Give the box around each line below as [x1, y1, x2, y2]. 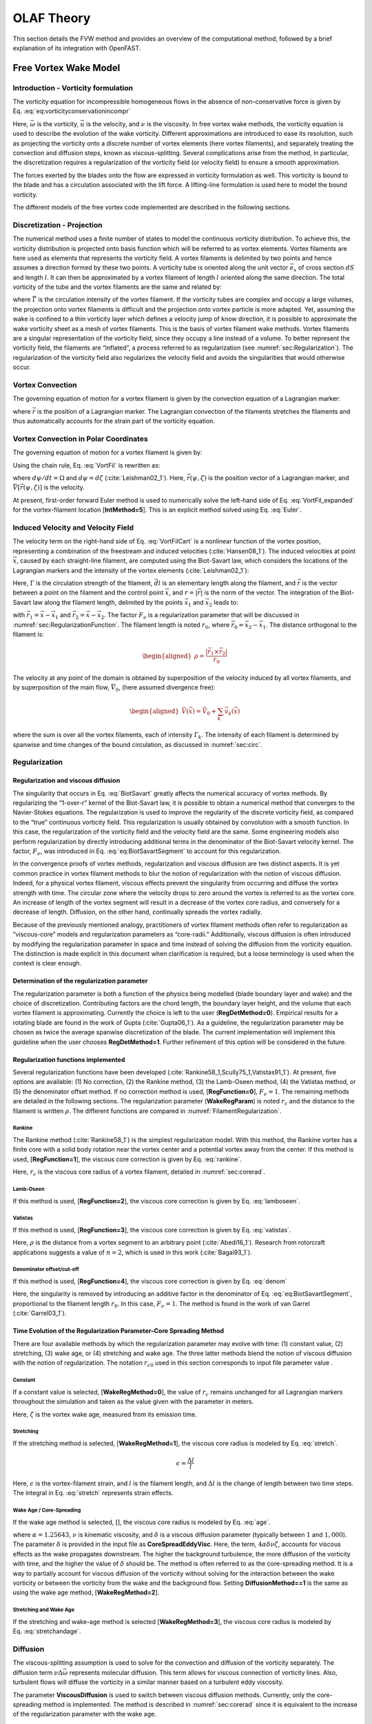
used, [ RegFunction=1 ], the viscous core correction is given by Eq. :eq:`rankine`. [12, 1155, 242, 1163]
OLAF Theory [12, 10, 91, 26]
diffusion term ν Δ [12, 1668, 63, 1676]
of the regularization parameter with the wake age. [12, 1710, 156, 1718]
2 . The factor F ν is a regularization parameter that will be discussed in [101, 611, 300, 621]
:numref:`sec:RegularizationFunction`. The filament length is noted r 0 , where [12, 621, 230, 630]
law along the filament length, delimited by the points [32, 598, 183, 606]
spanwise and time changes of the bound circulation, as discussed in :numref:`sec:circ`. [12, 740, 263, 748]
